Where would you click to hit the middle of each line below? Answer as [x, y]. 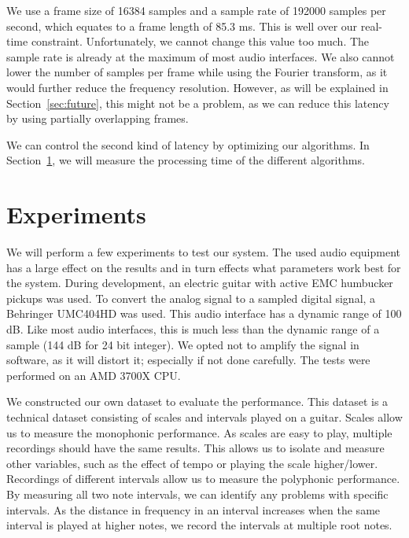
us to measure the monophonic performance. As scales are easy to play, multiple [199, 432]
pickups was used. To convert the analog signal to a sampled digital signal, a [191, 298]
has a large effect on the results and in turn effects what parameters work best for [204, 267]
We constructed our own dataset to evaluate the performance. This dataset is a [197, 402]
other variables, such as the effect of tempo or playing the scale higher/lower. [192, 463]
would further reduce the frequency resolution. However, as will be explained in [197, 87]
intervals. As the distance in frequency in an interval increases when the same [193, 509]
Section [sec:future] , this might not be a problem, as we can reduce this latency [198, 103]
